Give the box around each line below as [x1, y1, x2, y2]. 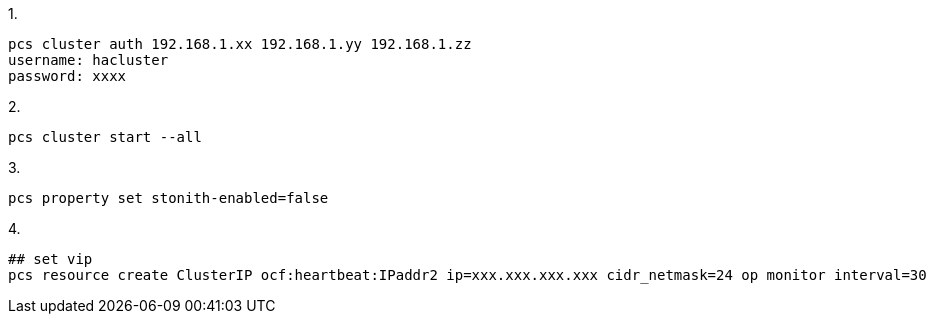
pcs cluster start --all [8, 129, 202, 145]
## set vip [8, 251, 93, 267]
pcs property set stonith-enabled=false [8, 190, 329, 206]
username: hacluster [8, 52, 169, 68]
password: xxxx [8, 68, 127, 84]
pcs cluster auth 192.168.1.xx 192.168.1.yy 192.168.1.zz [8, 36, 472, 52]
